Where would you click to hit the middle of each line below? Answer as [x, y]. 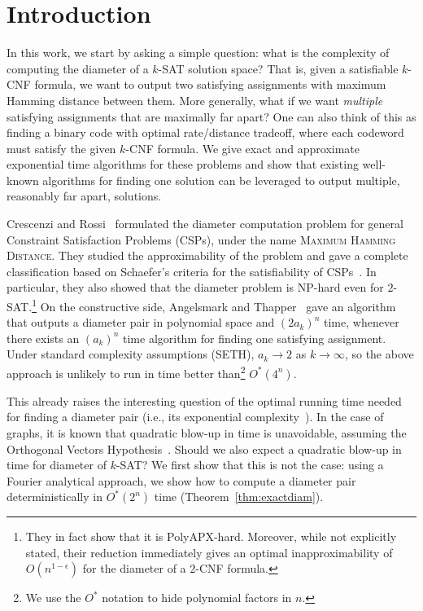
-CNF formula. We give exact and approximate [243, 148]
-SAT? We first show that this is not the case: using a [250, 465]
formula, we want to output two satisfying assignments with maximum [210, 84]
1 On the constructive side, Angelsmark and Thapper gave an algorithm [214, 305]
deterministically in [55, 497]
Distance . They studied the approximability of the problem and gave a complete [207, 255]
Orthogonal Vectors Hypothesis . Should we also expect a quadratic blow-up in [204, 448]
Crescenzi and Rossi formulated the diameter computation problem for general [205, 224]
